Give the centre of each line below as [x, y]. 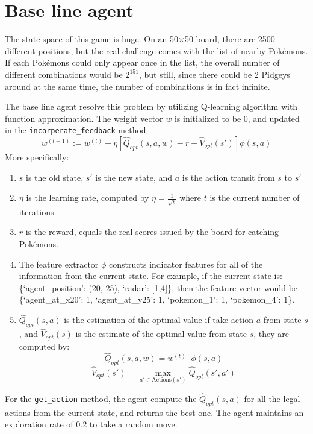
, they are [271, 334]
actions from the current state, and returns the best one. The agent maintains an [154, 412]
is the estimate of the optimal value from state [161, 334]
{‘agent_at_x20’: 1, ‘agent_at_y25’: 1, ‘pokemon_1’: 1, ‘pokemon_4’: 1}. [157, 299]
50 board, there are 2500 [230, 39]
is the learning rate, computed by [88, 197]
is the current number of [255, 197]
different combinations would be [64, 74]
